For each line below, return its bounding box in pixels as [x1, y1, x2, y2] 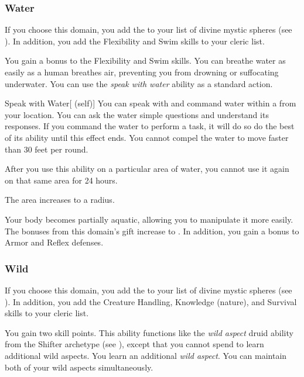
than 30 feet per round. [5, 143, 88, 155]
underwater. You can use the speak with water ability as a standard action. [5, 77, 273, 89]
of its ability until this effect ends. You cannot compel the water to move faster [5, 131, 289, 143]
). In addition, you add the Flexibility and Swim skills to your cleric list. [5, 34, 265, 47]
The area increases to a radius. [5, 193, 115, 206]
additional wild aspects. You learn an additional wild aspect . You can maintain [5, 349, 287, 361]
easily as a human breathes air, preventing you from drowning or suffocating [5, 66, 279, 78]
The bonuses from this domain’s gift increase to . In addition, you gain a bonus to [5, 224, 299, 237]
